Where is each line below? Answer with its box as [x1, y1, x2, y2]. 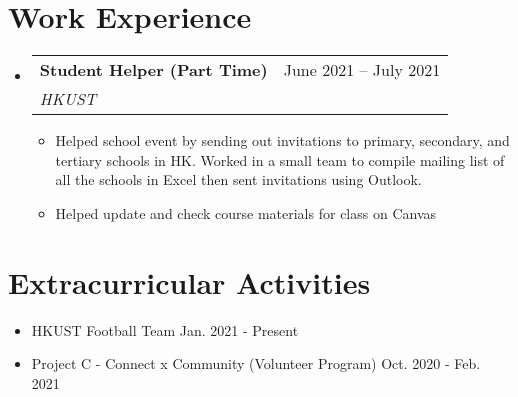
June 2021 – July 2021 [283, 58, 441, 82]
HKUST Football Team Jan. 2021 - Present [31, 319, 299, 340]
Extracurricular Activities [8, 261, 371, 302]
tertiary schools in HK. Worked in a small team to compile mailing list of [55, 149, 505, 170]
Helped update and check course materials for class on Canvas [55, 202, 437, 223]
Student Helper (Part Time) [39, 58, 268, 82]
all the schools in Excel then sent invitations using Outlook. [55, 169, 422, 190]
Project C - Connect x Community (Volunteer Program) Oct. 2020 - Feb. [31, 353, 481, 374]
